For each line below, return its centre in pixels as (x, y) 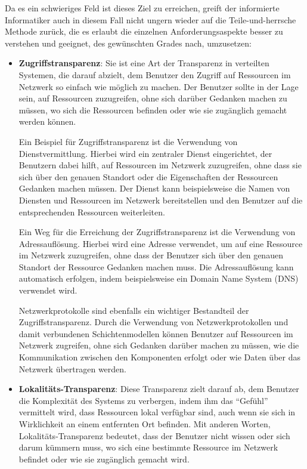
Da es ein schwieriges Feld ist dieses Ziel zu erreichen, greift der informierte (142, 8)
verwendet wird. (48, 290)
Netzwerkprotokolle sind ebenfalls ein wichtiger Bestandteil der (134, 310)
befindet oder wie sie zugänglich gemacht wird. (104, 459)
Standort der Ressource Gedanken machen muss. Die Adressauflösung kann (156, 266)
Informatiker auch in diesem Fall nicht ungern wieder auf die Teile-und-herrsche (151, 19)
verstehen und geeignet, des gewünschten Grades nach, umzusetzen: (128, 43)
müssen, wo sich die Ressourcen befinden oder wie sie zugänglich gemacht (153, 109)
